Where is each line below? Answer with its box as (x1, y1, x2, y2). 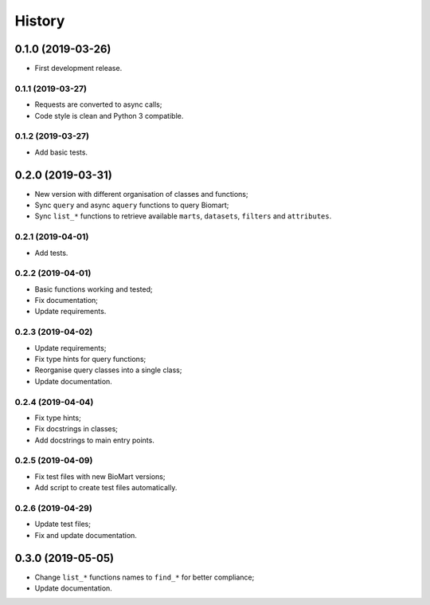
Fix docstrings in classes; (34, 424, 119, 434)
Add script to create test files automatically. (34, 483, 178, 493)
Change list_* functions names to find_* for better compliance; (34, 572, 255, 582)
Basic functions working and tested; (34, 284, 153, 294)
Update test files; (34, 519, 92, 529)
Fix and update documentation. (34, 530, 137, 540)
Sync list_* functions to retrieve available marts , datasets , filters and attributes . (34, 211, 332, 221)
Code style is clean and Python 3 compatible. (34, 111, 184, 120)
